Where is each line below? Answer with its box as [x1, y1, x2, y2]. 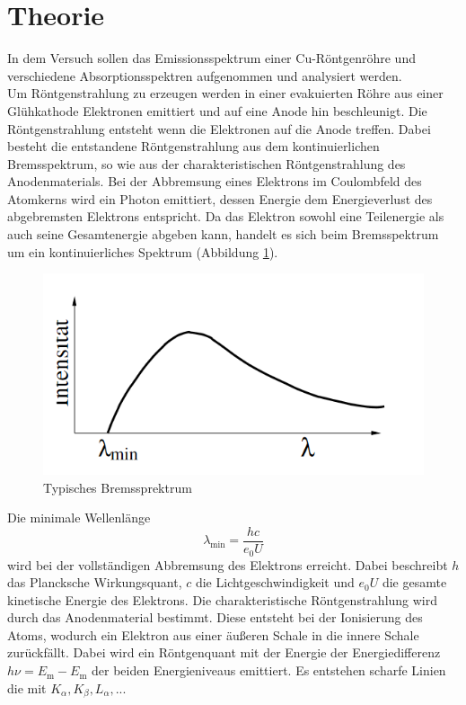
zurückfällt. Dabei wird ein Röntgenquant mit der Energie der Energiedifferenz [7, 643, 441, 662]
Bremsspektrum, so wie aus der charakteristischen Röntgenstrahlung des [7, 154, 406, 173]
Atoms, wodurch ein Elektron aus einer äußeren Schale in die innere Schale [7, 625, 419, 644]
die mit [7, 678, 47, 697]
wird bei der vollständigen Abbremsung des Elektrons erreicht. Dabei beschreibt [7, 555, 448, 574]
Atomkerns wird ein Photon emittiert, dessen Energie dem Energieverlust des [7, 189, 433, 208]
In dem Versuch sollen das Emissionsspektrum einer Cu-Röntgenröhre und [7, 49, 416, 67]
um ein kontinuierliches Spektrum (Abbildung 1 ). [7, 242, 278, 261]
